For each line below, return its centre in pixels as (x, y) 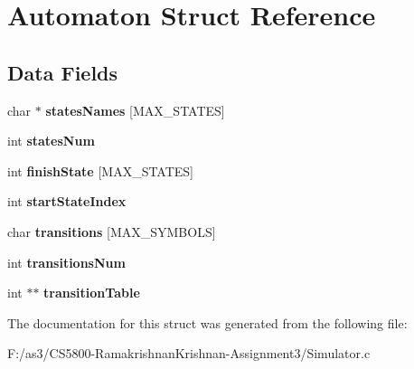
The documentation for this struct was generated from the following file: (207, 322)
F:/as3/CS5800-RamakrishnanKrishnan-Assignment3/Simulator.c (189, 353)
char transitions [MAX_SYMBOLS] (112, 231)
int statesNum (51, 141)
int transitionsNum (66, 262)
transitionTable (92, 293)
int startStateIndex (67, 201)
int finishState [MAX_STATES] (101, 170)
